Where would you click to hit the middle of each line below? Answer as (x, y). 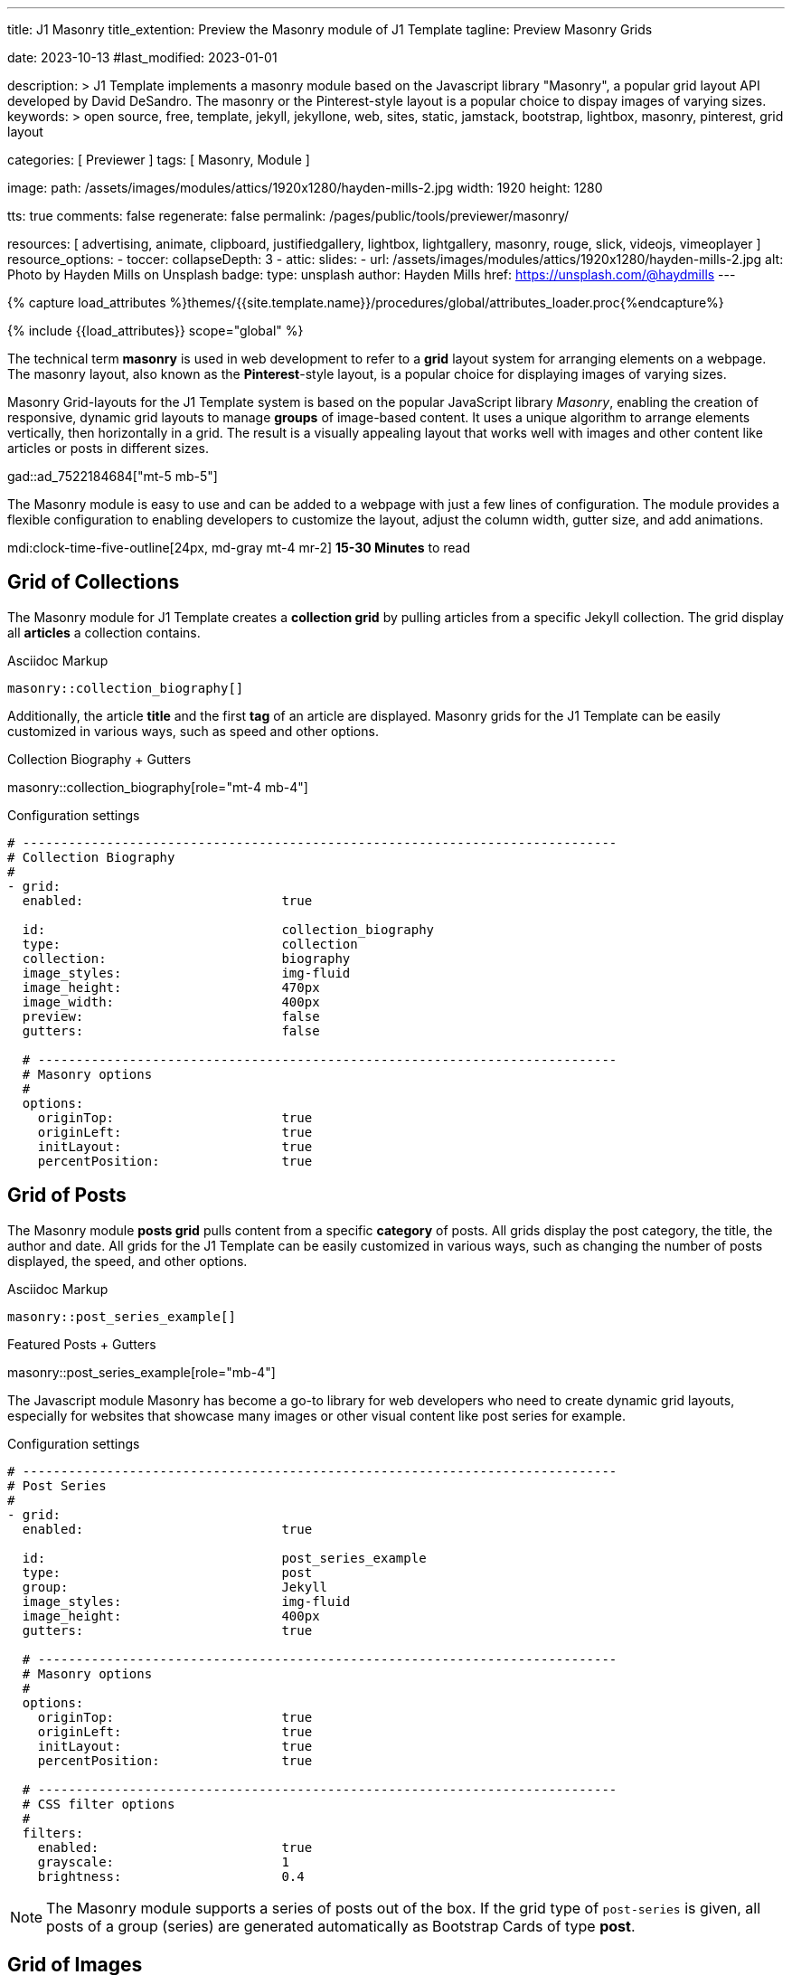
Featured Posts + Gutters (82, 1344)
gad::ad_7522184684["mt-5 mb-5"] (113, 476)
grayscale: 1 (163, 1862)
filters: (53, 1833)
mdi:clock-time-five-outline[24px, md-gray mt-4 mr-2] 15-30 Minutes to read (239, 548)
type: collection (190, 944)
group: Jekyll (175, 1587)
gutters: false (171, 1030)
